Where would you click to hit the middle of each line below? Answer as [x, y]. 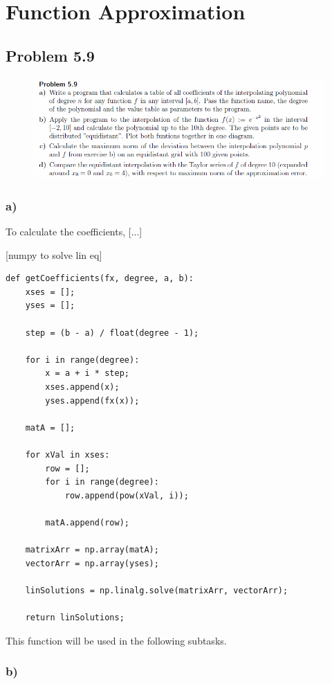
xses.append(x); [82, 387]
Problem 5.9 [50, 55]
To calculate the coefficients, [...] [74, 232]
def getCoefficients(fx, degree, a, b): [100, 279]
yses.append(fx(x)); [92, 400]
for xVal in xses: [67, 454]
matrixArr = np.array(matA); [92, 550]
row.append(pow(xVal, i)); [127, 495]
